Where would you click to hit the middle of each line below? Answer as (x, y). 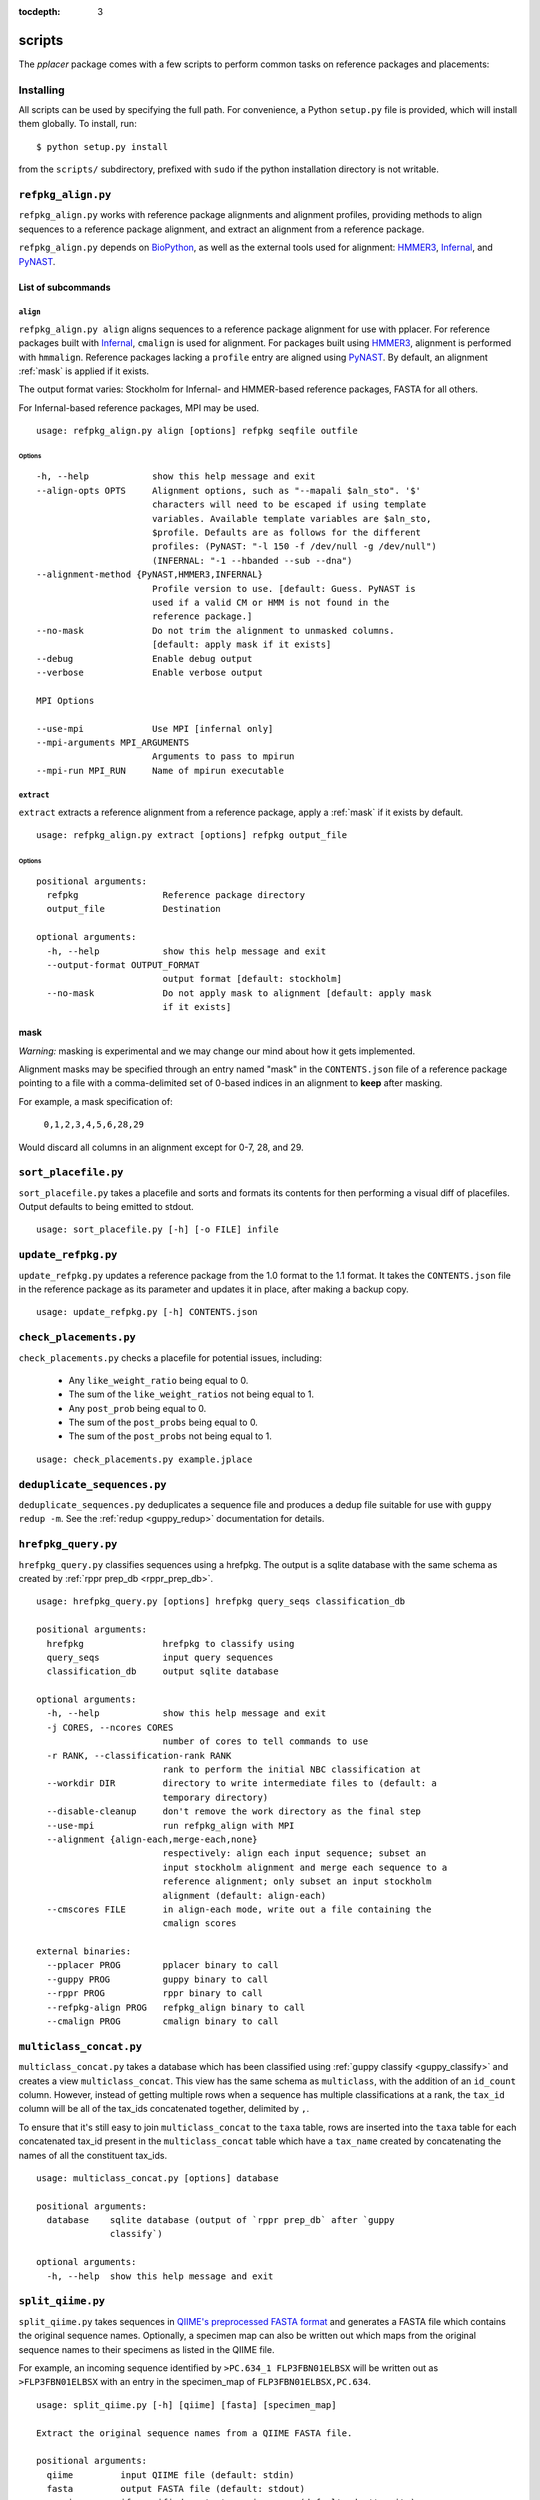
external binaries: (84, 1951)
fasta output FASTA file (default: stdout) (175, 2489)
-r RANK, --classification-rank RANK (139, 1755)
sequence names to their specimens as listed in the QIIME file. (146, 2349)
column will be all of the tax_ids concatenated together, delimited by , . (164, 2109)
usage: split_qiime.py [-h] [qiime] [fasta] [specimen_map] (186, 2404)
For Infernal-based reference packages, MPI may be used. (139, 407)
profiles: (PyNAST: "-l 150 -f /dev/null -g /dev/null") (294, 546)
